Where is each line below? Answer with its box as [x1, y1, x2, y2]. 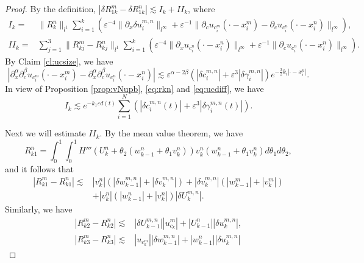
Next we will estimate [5, 127, 86, 139]
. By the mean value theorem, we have [99, 127, 243, 139]
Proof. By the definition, [5, 2, 96, 15]
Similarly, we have [5, 202, 73, 215]
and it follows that [5, 163, 74, 175]
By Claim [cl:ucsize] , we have [5, 55, 113, 68]
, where [188, 2, 215, 15]
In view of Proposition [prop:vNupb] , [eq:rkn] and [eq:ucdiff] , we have [5, 82, 264, 94]
